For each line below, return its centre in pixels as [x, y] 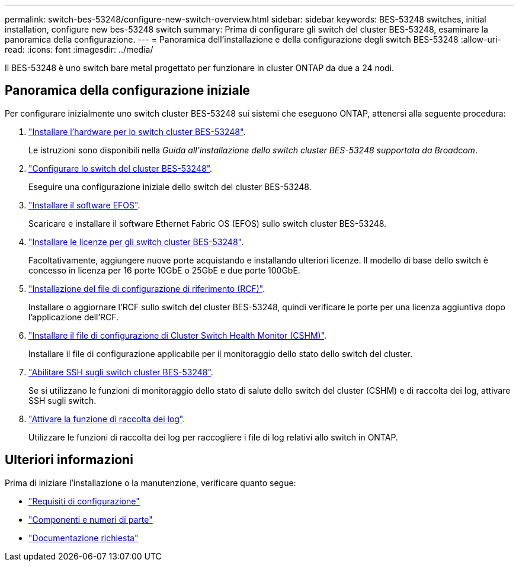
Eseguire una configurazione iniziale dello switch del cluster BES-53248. [170, 186]
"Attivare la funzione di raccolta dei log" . [107, 419]
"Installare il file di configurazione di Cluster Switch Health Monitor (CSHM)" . [178, 335]
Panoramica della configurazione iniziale [127, 91]
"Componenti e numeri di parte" [91, 519]
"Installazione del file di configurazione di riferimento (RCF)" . [147, 288]
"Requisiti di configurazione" [84, 501]
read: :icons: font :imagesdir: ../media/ [79, 49]
